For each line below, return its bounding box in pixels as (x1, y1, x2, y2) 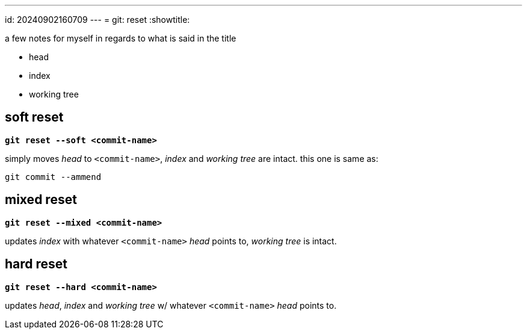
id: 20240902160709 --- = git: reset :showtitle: (5, 14, 190, 25)
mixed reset (5, 192, 77, 208)
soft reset (5, 110, 64, 125)
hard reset (5, 256, 68, 272)
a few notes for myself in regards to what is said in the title (5, 33, 236, 43)
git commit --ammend (5, 172, 102, 182)
